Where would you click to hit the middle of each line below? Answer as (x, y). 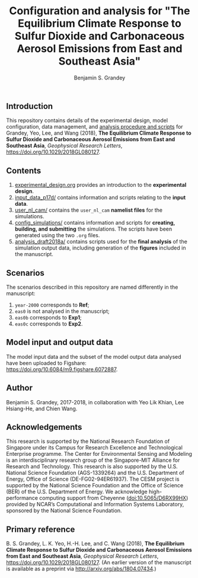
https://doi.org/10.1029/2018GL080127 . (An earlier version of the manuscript (99, 563)
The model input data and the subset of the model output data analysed (94, 356)
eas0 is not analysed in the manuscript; (62, 311)
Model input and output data (60, 342)
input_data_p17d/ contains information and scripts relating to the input (100, 197)
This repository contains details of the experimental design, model (87, 120)
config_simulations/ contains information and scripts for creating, (95, 223)
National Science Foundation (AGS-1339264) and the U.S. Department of (95, 473)
